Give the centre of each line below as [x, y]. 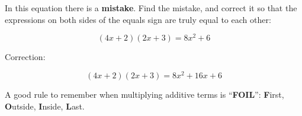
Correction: [25, 57]
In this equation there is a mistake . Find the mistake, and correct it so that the [151, 8]
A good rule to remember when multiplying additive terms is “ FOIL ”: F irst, [144, 94]
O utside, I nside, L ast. [45, 106]
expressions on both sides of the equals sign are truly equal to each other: [138, 19]
